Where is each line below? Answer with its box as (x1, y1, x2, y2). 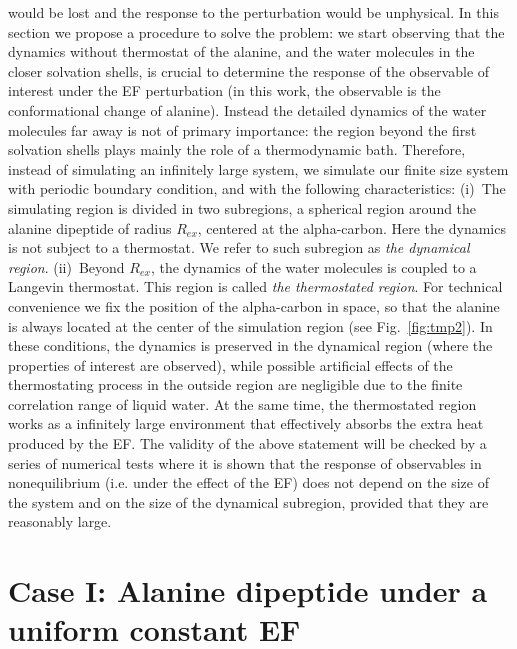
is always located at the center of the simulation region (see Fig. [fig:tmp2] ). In (8, 315, 493, 336)
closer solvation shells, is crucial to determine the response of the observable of (8, 60, 490, 81)
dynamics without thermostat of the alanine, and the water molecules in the (8, 41, 475, 62)
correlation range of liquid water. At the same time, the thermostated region (8, 393, 477, 414)
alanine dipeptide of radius (8, 217, 172, 238)
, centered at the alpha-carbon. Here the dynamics (197, 217, 506, 238)
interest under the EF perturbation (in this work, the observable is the (8, 80, 441, 101)
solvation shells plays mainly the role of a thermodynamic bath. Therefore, (8, 139, 466, 160)
